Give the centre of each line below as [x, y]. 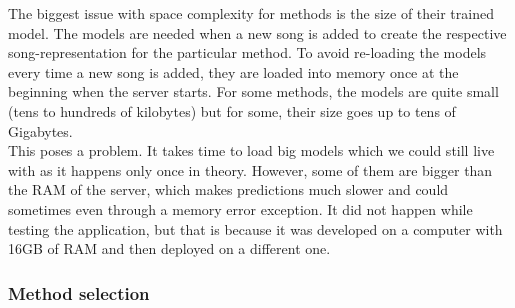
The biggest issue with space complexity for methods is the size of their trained [251, 13]
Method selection [79, 292]
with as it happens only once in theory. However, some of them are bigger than [250, 169]
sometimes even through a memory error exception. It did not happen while [240, 208]
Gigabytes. [40, 130]
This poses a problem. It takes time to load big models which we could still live [251, 150]
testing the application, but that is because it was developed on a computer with [255, 228]
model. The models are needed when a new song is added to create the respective [257, 32]
